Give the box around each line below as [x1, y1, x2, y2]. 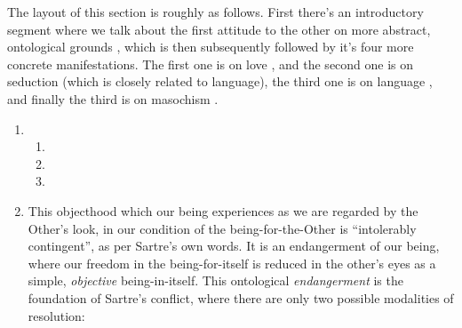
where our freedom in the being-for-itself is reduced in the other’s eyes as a [28, 253, 436, 272]
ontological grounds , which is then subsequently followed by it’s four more [7, 37, 414, 56]
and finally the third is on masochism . [7, 89, 219, 108]
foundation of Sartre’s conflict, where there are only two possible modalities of [28, 288, 454, 307]
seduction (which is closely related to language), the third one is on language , [7, 72, 433, 91]
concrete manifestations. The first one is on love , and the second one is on [7, 54, 414, 73]
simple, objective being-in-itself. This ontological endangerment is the [28, 271, 403, 290]
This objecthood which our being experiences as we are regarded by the [28, 201, 418, 220]
